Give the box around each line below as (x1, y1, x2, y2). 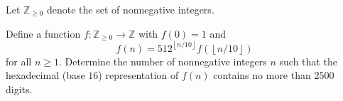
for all (6, 53, 32, 68)
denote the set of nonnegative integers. (46, 2, 214, 16)
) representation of (98, 68, 179, 83)
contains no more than (213, 68, 311, 83)
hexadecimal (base (6, 68, 85, 83)
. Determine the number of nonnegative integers (58, 53, 267, 68)
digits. (6, 81, 33, 96)
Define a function (6, 26, 81, 41)
